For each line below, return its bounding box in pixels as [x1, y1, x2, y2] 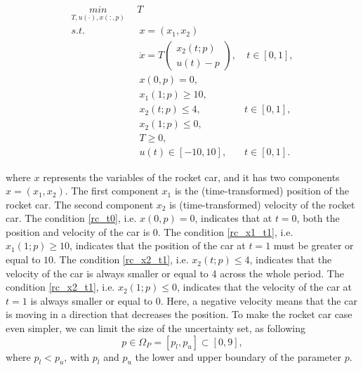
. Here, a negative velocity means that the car [160, 293, 357, 308]
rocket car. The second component [6, 197, 154, 211]
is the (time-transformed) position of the [174, 183, 349, 198]
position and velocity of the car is [6, 224, 150, 239]
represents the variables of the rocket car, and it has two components [43, 169, 340, 184]
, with [64, 349, 90, 364]
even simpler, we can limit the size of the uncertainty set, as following [6, 321, 305, 336]
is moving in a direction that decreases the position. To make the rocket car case [6, 307, 352, 322]
